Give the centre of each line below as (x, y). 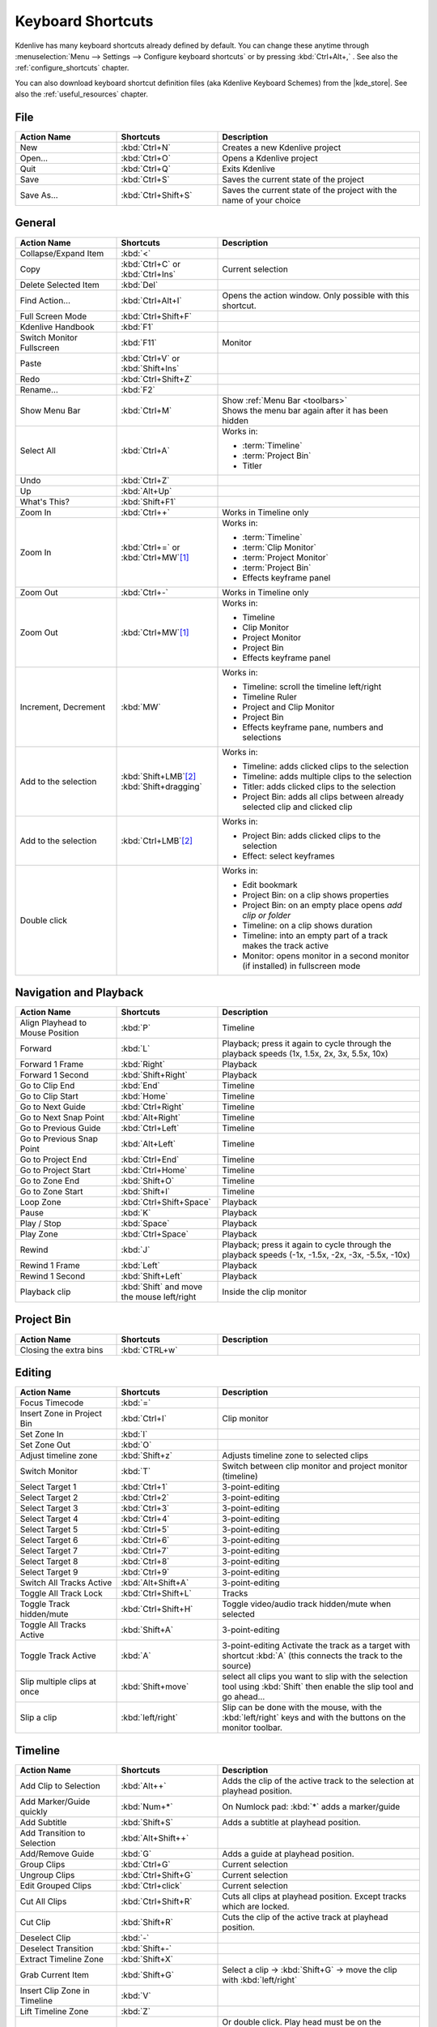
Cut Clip (35, 1922)
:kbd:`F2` (138, 389)
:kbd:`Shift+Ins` (150, 368)
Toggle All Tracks (53, 1625)
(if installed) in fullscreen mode (301, 966)
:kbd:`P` (136, 1028)
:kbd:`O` (136, 1445)
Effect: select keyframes (289, 855)
